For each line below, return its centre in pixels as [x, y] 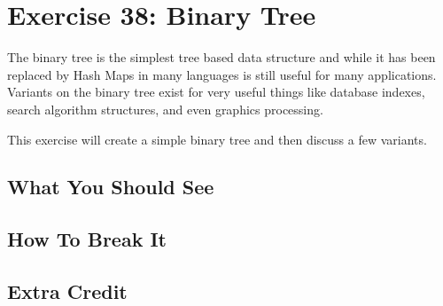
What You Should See [111, 187]
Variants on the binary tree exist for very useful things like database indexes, [216, 92]
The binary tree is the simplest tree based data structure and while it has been [221, 57]
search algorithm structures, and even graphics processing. [165, 109]
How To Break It [87, 239]
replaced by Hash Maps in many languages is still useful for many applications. [222, 74]
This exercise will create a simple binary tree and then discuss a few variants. [217, 139]
